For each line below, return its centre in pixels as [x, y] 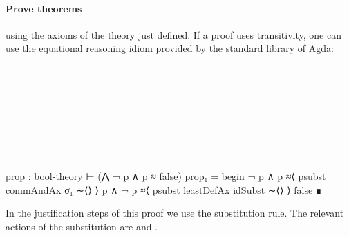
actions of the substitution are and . [82, 226]
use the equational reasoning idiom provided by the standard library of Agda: [170, 48]
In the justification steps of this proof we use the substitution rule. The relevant [175, 213]
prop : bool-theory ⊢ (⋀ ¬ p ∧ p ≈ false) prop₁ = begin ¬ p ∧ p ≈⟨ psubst [166, 176]
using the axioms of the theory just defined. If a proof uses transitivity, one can [173, 34]
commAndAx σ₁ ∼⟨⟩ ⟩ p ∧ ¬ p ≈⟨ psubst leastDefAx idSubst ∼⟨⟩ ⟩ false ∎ [164, 189]
